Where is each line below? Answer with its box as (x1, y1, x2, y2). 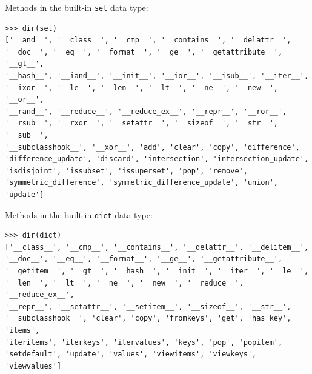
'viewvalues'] (5, 361, 62, 370)
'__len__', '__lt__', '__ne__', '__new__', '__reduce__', (5, 278, 244, 287)
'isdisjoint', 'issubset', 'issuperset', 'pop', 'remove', (5, 166, 248, 175)
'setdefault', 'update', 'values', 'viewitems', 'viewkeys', (5, 350, 257, 359)
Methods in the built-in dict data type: (5, 208, 153, 221)
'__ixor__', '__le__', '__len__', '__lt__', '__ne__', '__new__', (5, 83, 279, 92)
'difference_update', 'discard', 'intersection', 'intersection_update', (5, 155, 309, 164)
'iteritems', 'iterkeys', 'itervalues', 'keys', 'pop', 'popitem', (5, 338, 283, 347)
